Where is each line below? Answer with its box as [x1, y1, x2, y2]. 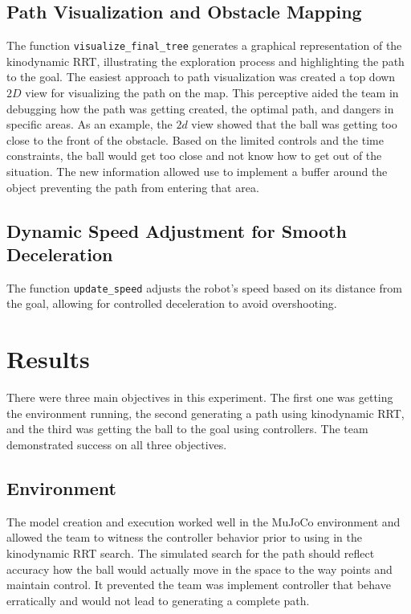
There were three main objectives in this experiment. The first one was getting [6, 389, 393, 406]
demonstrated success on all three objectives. [6, 436, 227, 452]
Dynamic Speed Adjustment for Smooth [6, 218, 347, 243]
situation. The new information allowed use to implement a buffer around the [6, 163, 388, 180]
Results [6, 342, 90, 375]
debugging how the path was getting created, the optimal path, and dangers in [6, 100, 394, 117]
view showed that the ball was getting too [191, 116, 397, 133]
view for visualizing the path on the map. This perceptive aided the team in [25, 84, 399, 101]
